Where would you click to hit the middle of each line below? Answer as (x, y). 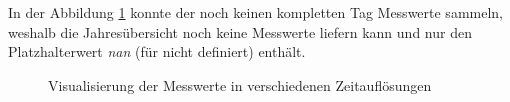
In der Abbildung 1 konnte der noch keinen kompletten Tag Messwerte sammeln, (255, 12)
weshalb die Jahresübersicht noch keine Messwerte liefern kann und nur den (240, 31)
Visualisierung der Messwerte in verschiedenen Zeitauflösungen (240, 84)
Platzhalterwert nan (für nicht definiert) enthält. (157, 51)
